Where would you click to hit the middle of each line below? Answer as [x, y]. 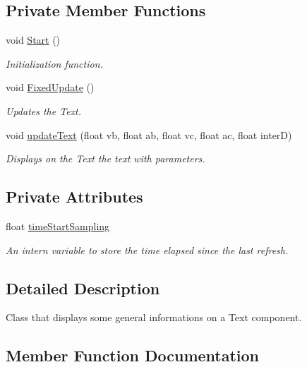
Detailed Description [83, 288]
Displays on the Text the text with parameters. [106, 158]
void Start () [33, 40]
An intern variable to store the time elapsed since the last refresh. [147, 249]
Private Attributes [74, 197]
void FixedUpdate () [50, 87]
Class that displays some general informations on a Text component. [154, 317]
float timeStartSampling [58, 225]
